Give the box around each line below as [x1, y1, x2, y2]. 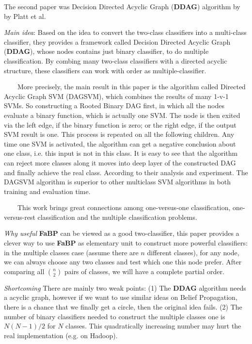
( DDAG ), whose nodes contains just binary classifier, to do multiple [4, 46, 209, 56]
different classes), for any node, [147, 247, 239, 257]
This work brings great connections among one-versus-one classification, [17, 202, 231, 213]
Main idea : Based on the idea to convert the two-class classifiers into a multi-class [4, 27, 247, 37]
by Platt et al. [4, 11, 46, 21]
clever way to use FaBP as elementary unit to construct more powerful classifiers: [4, 238, 248, 248]
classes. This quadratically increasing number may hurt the [65, 321, 241, 331]
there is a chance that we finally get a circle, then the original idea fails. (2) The [4, 302, 242, 312]
